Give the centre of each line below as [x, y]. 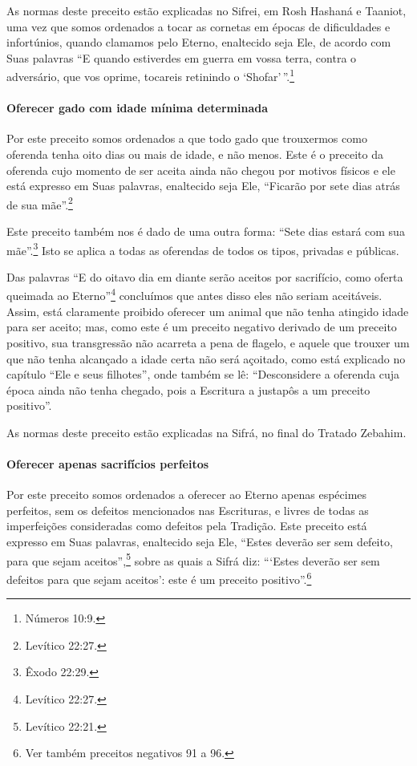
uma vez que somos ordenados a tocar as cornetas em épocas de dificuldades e [198, 26]
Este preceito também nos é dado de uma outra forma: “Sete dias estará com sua [206, 231]
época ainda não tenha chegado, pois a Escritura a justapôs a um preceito [188, 389]
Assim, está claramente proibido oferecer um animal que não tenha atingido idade [208, 311]
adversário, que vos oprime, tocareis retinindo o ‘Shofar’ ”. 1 [151, 75]
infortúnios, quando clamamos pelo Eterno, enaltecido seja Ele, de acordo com [199, 42]
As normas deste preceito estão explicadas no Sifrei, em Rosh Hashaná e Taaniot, [206, 10]
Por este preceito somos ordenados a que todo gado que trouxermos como [187, 138]
